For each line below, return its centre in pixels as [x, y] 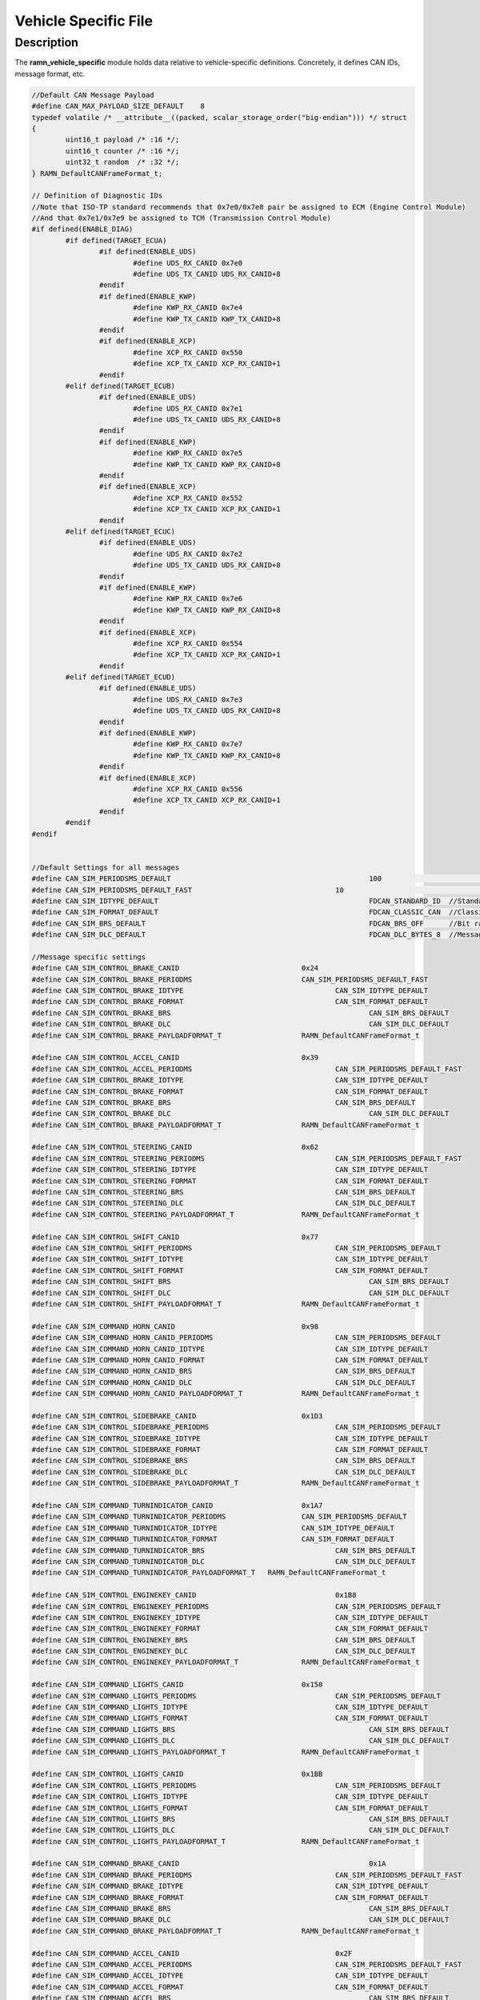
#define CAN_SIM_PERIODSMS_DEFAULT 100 [207, 879]
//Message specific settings [89, 957]
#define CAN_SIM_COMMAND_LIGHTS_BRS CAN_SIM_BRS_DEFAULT [240, 1729]
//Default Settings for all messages [106, 867]
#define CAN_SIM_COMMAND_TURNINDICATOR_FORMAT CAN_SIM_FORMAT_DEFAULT [213, 1539]
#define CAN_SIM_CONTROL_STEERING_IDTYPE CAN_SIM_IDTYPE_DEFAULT [230, 1170]
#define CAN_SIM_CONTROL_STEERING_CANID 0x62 [175, 1147]
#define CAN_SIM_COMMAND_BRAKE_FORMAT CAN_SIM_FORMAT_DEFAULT [230, 1897]
